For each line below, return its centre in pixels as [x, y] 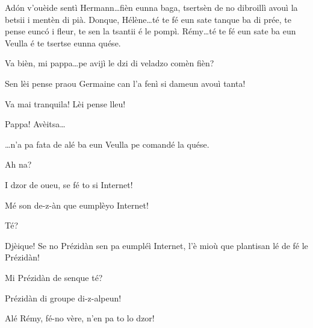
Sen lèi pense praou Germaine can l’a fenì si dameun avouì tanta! [125, 83]
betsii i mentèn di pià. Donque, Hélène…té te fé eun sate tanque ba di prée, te [148, 19]
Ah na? [18, 164]
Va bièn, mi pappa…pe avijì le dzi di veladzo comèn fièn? [110, 63]
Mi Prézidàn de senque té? [54, 277]
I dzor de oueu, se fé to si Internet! [69, 184]
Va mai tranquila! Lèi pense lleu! [65, 103]
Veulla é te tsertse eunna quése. [63, 43]
